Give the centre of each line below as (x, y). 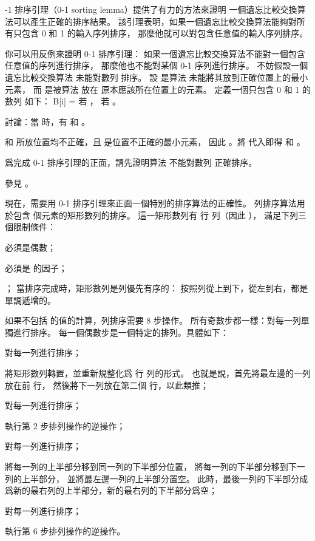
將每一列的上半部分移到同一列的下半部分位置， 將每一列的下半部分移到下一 (155, 467)
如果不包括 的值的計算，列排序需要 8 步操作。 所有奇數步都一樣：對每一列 (153, 320)
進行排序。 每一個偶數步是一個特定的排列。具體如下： (121, 332)
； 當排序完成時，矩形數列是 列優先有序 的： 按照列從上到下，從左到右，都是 (157, 288)
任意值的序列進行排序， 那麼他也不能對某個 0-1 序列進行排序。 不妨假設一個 (157, 65)
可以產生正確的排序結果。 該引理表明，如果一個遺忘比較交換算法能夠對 (155, 21)
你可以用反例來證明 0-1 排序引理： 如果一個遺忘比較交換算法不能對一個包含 (155, 53)
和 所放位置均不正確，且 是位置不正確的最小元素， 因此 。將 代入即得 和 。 (155, 142)
